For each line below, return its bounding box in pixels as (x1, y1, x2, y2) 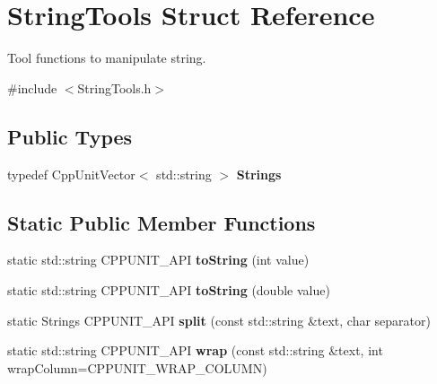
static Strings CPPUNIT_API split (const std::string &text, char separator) (7, 310, 431, 329)
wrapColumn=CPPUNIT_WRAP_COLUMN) (7, 358, 267, 377)
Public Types (7, 122, 133, 150)
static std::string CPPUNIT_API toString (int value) (7, 250, 310, 269)
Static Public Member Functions (7, 208, 316, 236)
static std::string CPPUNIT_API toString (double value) (7, 280, 330, 299)
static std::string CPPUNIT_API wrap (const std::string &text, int (7, 341, 383, 360)
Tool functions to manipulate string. (7, 48, 206, 67)
